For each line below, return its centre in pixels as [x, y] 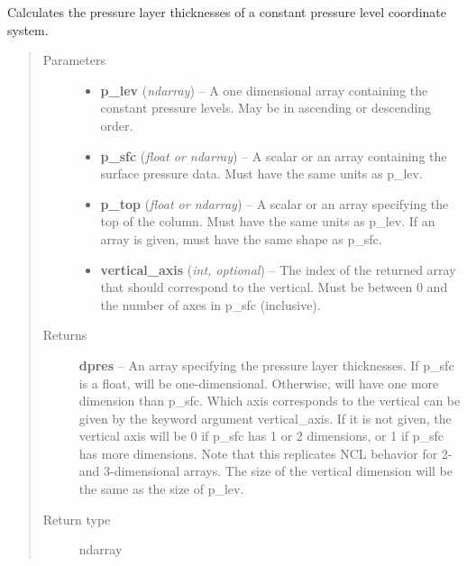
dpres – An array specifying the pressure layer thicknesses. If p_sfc [266, 365]
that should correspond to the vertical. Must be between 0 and [274, 287]
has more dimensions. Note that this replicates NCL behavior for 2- [266, 453]
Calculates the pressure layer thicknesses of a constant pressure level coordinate [227, 12]
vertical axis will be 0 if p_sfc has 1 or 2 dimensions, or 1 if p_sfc [261, 436]
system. [28, 29]
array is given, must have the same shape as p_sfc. [241, 238]
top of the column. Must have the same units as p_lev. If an [268, 221]
